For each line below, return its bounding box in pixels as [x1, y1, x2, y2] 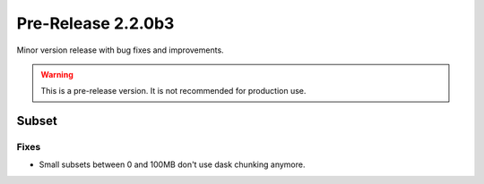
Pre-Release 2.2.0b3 [16, 13, 175, 33]
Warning [40, 69, 73, 79]
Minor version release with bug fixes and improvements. [16, 45, 224, 55]
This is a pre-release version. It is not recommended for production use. [40, 86, 307, 96]
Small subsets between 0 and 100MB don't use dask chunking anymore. [39, 159, 306, 170]
